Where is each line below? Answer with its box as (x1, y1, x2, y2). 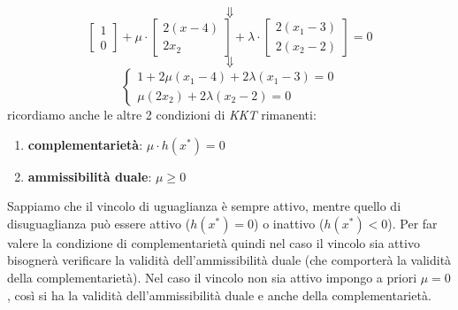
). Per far (387, 213, 438, 232)
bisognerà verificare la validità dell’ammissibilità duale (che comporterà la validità (7, 251, 452, 269)
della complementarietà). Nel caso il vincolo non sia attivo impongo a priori (7, 267, 417, 286)
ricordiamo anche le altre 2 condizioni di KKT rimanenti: (7, 105, 317, 123)
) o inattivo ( (254, 213, 324, 232)
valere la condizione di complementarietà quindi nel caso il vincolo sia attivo (7, 233, 420, 252)
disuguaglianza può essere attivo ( (7, 213, 191, 232)
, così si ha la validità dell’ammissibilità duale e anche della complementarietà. (7, 285, 431, 304)
